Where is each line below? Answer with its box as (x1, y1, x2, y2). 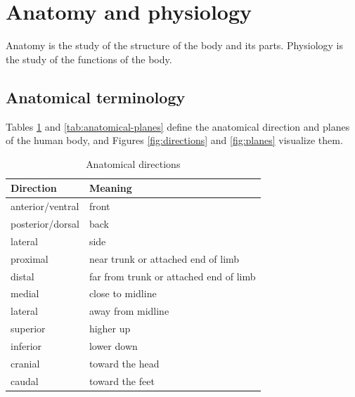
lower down (89, 338, 138, 353)
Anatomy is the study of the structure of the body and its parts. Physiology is (6, 38, 343, 53)
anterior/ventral (11, 199, 79, 214)
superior (11, 321, 46, 336)
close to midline (89, 286, 157, 301)
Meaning (89, 181, 132, 195)
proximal (11, 251, 49, 266)
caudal (11, 373, 39, 388)
